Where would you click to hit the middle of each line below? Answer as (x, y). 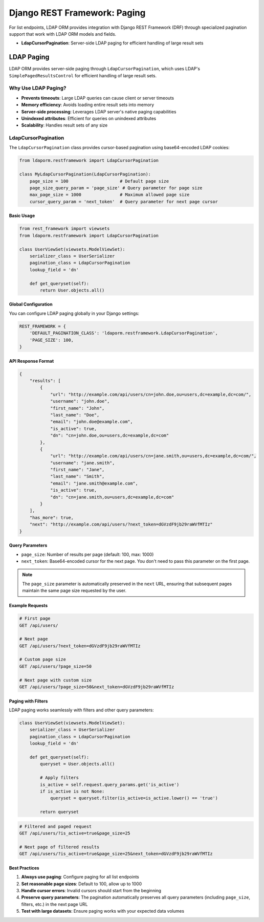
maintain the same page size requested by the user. (74, 591)
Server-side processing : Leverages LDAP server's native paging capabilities (99, 111)
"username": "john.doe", (80, 401)
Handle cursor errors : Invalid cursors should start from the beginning (91, 890)
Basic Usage (22, 216)
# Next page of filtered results (59, 847)
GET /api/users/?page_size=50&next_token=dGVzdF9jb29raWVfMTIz (97, 687)
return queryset (59, 812)
